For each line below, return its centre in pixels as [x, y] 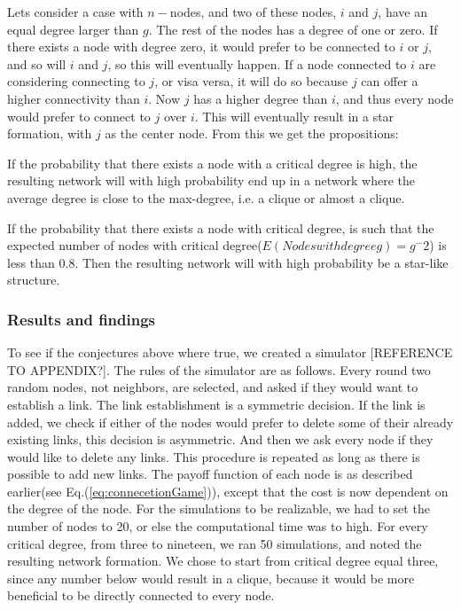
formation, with [50, 133]
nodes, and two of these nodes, [253, 12]
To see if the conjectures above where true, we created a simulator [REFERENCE [230, 352]
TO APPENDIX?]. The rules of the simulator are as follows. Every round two [219, 369]
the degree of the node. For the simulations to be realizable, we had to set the [219, 508]
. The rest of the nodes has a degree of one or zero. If [293, 29]
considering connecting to [76, 81]
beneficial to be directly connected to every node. [141, 595]
